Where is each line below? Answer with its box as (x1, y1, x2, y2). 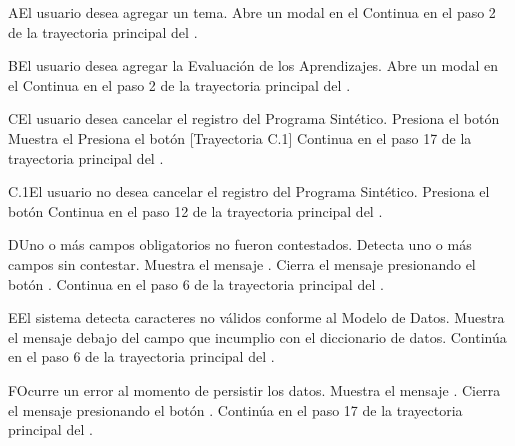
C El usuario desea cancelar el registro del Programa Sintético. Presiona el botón (8, 108, 500, 129)
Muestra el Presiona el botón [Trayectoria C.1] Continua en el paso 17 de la (8, 127, 472, 148)
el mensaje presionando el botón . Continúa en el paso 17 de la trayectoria (8, 399, 463, 420)
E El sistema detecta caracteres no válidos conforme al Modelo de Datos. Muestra (8, 307, 505, 328)
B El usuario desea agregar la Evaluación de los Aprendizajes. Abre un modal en (8, 55, 498, 76)
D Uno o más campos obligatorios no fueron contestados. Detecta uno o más (8, 234, 472, 255)
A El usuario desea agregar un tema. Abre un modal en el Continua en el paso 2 (8, 2, 496, 22)
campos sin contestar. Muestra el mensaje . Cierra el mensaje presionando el (8, 253, 476, 274)
